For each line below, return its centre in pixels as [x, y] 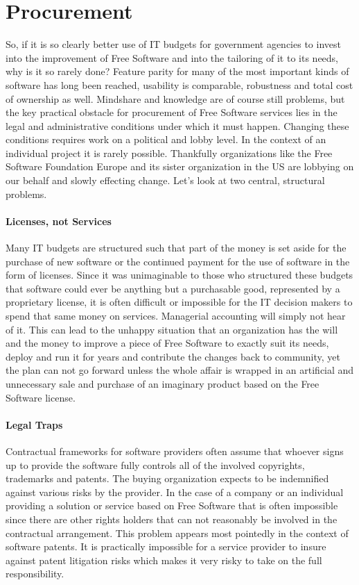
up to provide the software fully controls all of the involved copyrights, [155, 464]
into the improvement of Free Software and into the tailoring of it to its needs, [172, 57]
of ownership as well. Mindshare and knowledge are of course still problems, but [175, 98]
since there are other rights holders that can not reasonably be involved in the [172, 519]
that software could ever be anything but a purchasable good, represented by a [173, 288]
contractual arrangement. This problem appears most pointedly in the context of [177, 533]
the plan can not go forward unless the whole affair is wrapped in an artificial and [180, 370]
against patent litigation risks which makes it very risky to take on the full [164, 560]
